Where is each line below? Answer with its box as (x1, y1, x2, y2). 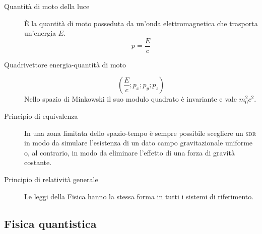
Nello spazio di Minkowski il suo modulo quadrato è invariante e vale (24, 94, 237, 104)
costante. (24, 157, 52, 168)
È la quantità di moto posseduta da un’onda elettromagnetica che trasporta (24, 18, 258, 28)
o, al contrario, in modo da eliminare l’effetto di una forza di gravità (24, 147, 235, 158)
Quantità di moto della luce (4, 1, 90, 11)
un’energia (24, 28, 56, 38)
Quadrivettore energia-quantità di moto (4, 59, 126, 69)
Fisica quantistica (4, 215, 97, 231)
